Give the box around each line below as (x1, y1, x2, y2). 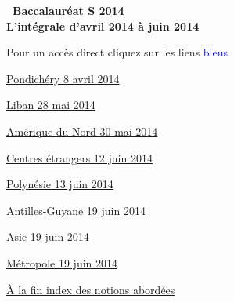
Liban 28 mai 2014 (6, 96, 95, 113)
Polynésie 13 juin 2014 (6, 176, 113, 192)
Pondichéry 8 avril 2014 (6, 70, 120, 86)
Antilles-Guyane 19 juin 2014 (6, 202, 146, 218)
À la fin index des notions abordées (6, 281, 175, 297)
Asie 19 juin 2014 (6, 228, 89, 245)
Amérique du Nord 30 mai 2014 (6, 122, 158, 139)
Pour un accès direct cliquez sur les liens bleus (6, 44, 229, 60)
